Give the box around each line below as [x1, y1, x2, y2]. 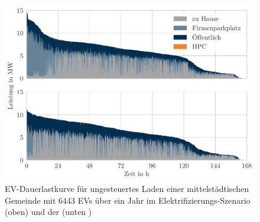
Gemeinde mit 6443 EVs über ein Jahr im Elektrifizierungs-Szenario [5, 194, 251, 206]
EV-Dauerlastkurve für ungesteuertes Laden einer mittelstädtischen [5, 182, 249, 195]
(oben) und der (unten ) [5, 205, 92, 218]
